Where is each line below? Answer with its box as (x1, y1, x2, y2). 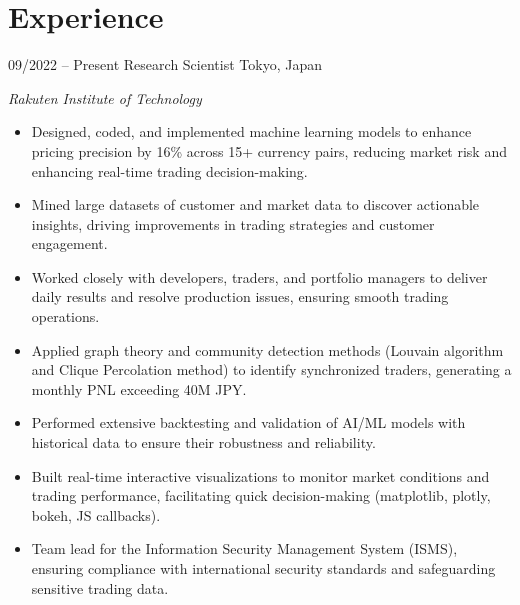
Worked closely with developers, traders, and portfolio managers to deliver (31, 266, 488, 287)
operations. (31, 306, 100, 327)
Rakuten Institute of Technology (8, 87, 202, 108)
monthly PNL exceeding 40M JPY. (31, 378, 247, 399)
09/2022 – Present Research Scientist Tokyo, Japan (8, 54, 322, 75)
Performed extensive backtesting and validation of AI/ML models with (31, 412, 466, 433)
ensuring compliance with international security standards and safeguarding (31, 558, 496, 578)
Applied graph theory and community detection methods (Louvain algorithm (31, 339, 504, 360)
